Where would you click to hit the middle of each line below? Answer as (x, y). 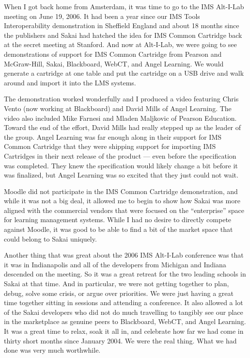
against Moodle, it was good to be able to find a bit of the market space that (118, 229)
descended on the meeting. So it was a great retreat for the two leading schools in (125, 274)
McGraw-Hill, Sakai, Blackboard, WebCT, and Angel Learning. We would (114, 63)
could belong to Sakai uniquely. (50, 238)
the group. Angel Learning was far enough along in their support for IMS (113, 137)
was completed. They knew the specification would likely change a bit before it (121, 165)
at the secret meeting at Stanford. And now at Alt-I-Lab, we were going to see (120, 44)
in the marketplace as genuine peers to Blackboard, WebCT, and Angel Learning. (125, 321)
